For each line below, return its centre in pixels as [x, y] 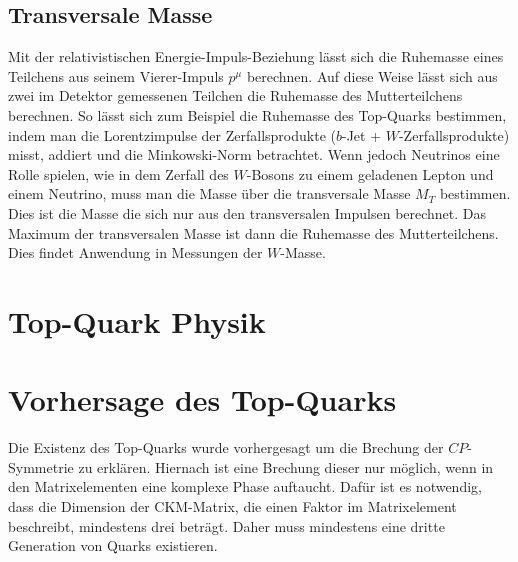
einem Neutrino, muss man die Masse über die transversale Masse [209, 193]
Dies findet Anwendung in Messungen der [135, 252]
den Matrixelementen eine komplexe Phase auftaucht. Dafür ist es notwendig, [245, 486]
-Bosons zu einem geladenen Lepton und [370, 173]
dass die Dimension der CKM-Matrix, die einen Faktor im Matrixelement [232, 506]
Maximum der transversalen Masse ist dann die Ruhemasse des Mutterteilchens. [253, 232]
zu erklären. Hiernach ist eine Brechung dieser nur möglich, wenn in [286, 466]
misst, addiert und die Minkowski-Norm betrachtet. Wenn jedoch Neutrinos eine [254, 154]
